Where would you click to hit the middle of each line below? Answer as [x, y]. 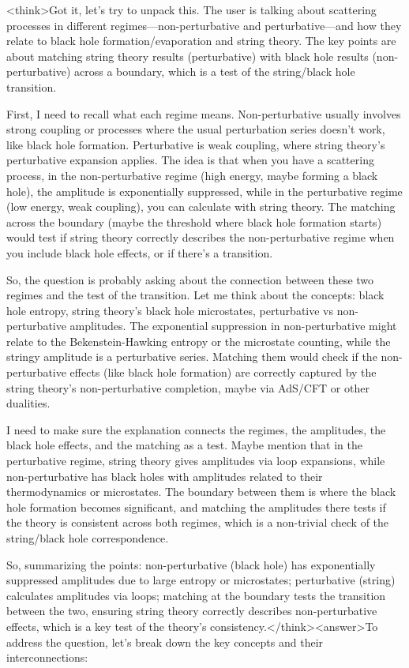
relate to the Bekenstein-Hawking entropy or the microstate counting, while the [199, 341]
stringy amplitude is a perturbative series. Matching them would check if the [192, 357]
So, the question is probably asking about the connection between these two [190, 279]
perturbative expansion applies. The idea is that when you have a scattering [190, 160]
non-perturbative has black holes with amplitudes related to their [165, 476]
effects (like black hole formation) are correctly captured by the [223, 372]
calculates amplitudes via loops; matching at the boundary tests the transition [196, 595]
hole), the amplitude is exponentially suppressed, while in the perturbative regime [204, 191]
